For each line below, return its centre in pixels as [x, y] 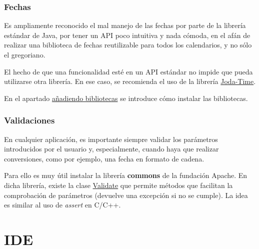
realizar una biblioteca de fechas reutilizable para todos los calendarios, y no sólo [128, 45]
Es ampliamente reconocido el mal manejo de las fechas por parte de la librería [125, 25]
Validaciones [29, 120]
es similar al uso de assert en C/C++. [62, 205]
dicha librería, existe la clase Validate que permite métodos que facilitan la [118, 185]
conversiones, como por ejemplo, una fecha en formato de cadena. [104, 158]
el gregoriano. [25, 54]
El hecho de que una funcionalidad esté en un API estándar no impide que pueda [128, 71]
